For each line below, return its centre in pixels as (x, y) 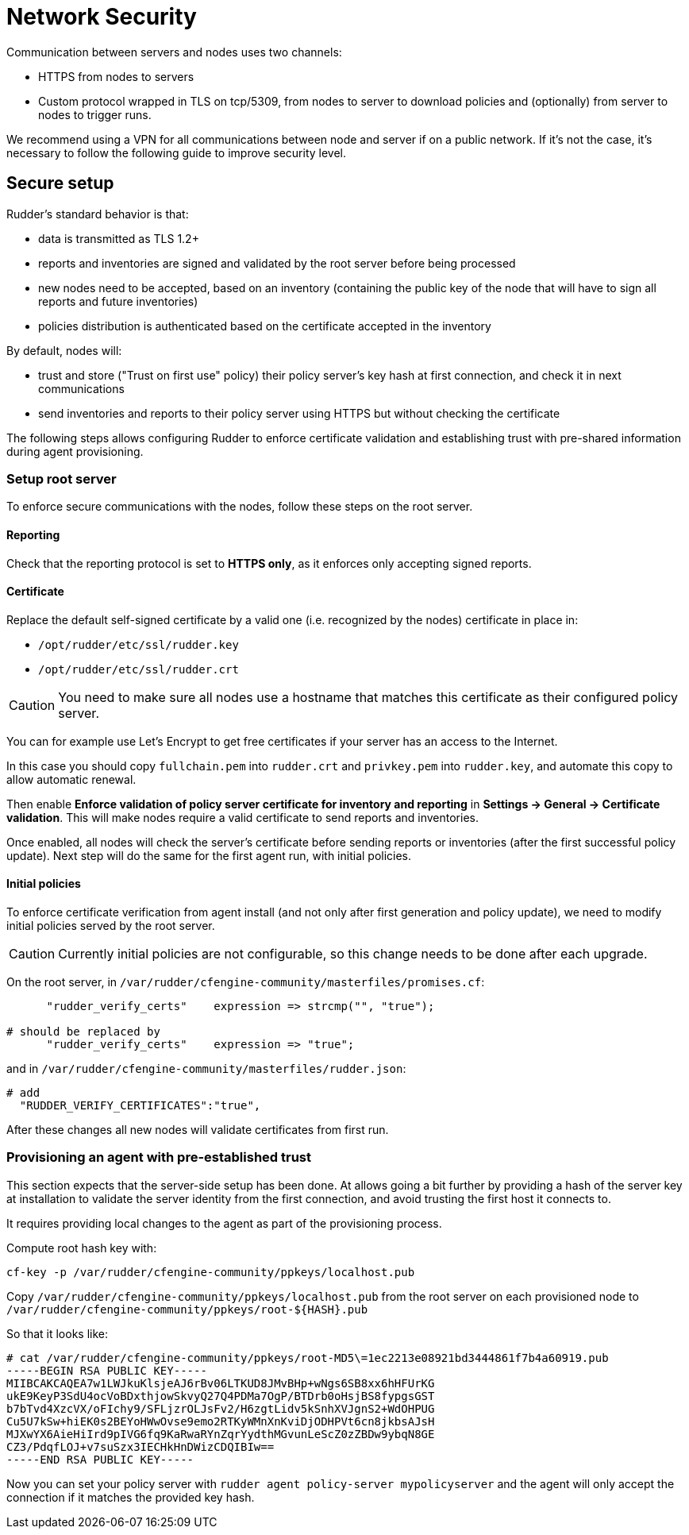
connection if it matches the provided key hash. (131, 1497)
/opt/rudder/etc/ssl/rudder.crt (139, 669)
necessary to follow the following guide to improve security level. (177, 152)
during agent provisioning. (75, 451)
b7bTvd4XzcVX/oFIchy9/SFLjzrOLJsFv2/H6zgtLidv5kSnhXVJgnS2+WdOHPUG (221, 1408)
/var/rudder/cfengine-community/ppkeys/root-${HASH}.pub (187, 1309)
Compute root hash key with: (82, 1248)
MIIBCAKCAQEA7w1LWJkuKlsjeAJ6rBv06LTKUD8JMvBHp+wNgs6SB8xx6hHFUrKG (221, 1383)
